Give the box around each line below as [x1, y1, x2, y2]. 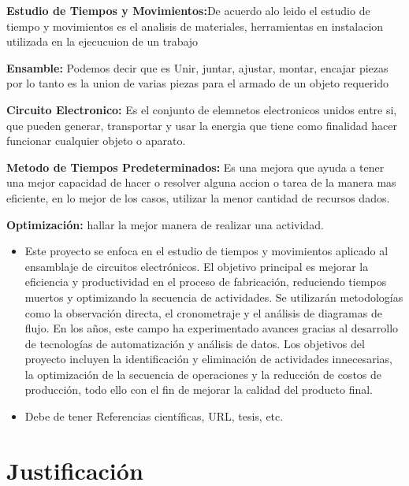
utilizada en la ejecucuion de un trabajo [6, 33, 199, 50]
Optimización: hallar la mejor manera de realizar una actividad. [6, 216, 324, 232]
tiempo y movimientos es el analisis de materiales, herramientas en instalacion [6, 17, 384, 34]
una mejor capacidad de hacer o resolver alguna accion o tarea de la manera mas [6, 174, 396, 191]
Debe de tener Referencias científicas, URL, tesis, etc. [24, 408, 284, 425]
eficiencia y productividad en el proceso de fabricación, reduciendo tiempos [24, 273, 387, 290]
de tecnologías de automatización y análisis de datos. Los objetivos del [24, 335, 365, 351]
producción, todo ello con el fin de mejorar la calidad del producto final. [24, 381, 374, 398]
